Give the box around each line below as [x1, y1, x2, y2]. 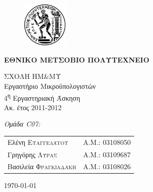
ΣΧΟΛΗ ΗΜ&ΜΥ [4, 71, 61, 81]
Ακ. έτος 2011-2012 [4, 102, 62, 112]
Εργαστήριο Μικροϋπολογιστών [4, 80, 96, 91]
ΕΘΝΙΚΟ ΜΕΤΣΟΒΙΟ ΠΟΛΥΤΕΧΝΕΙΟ [4, 54, 150, 64]
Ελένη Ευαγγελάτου [7, 136, 68, 147]
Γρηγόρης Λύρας [7, 149, 57, 159]
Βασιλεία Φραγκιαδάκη [7, 161, 76, 172]
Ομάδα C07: [4, 119, 40, 129]
